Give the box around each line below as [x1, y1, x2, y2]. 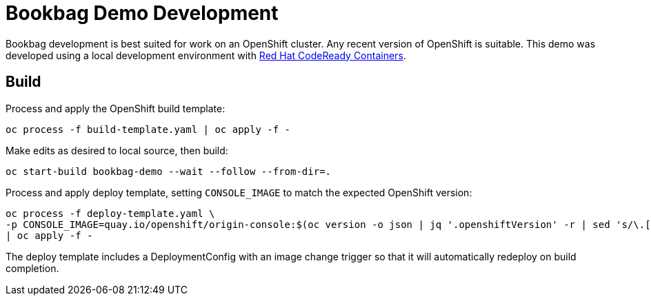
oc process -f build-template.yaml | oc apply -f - [6, 123, 291, 135]
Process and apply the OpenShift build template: [6, 102, 226, 114]
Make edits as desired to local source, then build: [6, 144, 228, 156]
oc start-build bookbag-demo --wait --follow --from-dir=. [6, 165, 332, 177]
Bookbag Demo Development [6, 1, 279, 25]
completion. [6, 262, 59, 274]
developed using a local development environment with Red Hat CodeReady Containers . [6, 49, 406, 61]
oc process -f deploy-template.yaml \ [6, 207, 215, 219]
